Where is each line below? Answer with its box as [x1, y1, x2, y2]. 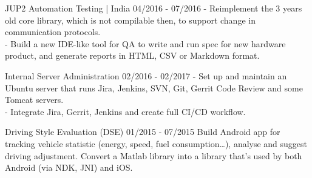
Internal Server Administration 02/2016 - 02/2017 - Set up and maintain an [5, 69, 287, 82]
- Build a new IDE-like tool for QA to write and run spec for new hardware [5, 37, 286, 50]
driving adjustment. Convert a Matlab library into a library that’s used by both [5, 149, 302, 162]
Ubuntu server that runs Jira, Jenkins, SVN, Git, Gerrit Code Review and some [5, 81, 303, 94]
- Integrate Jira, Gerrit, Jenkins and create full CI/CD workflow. [5, 105, 246, 117]
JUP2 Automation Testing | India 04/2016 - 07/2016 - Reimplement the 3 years [5, 2, 302, 14]
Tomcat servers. [5, 93, 64, 106]
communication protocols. [5, 25, 101, 38]
